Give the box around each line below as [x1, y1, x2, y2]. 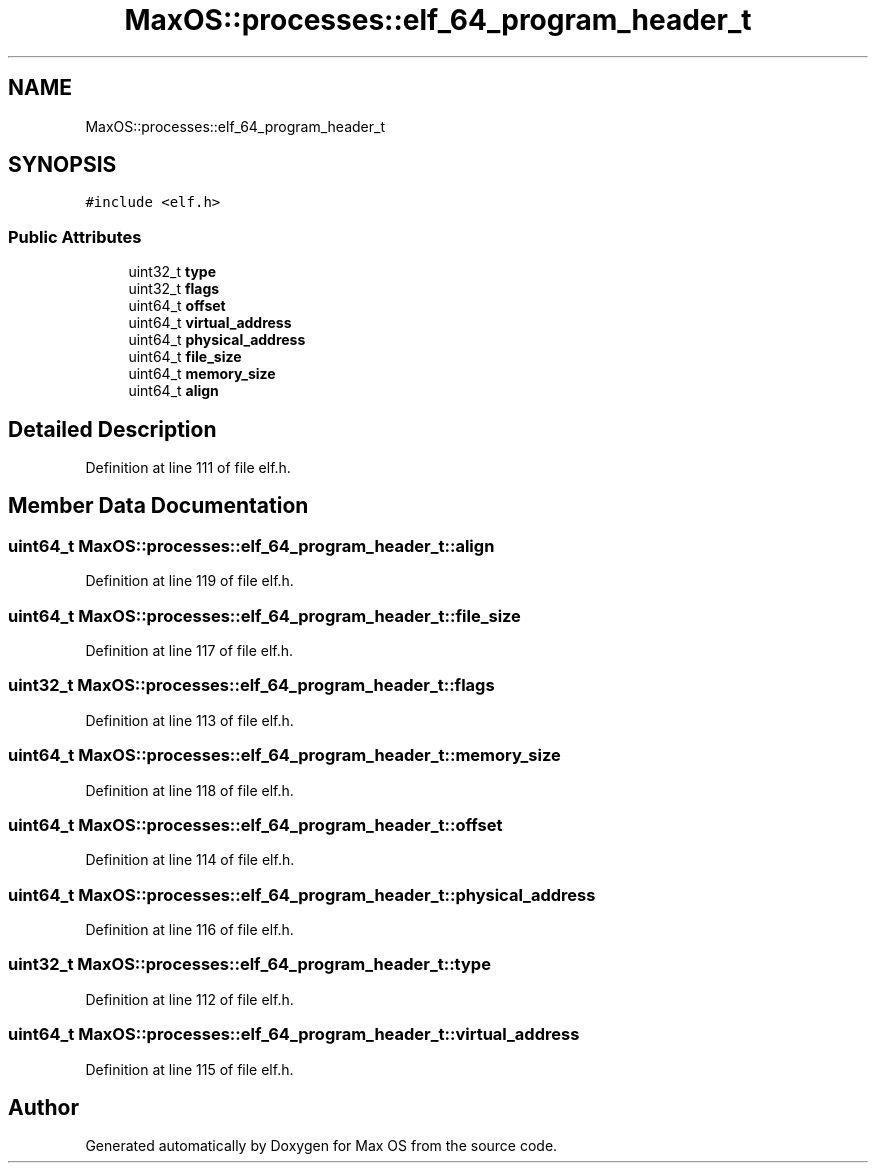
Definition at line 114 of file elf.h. [85, 851, 295, 869]
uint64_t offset [128, 297, 226, 315]
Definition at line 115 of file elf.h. [85, 1060, 294, 1078]
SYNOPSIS [8, 152, 117, 178]
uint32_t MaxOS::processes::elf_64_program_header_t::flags [8, 675, 495, 696]
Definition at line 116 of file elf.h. [85, 921, 294, 938]
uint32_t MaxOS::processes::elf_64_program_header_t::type [8, 954, 491, 975]
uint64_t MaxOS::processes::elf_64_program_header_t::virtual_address [8, 1024, 580, 1045]
